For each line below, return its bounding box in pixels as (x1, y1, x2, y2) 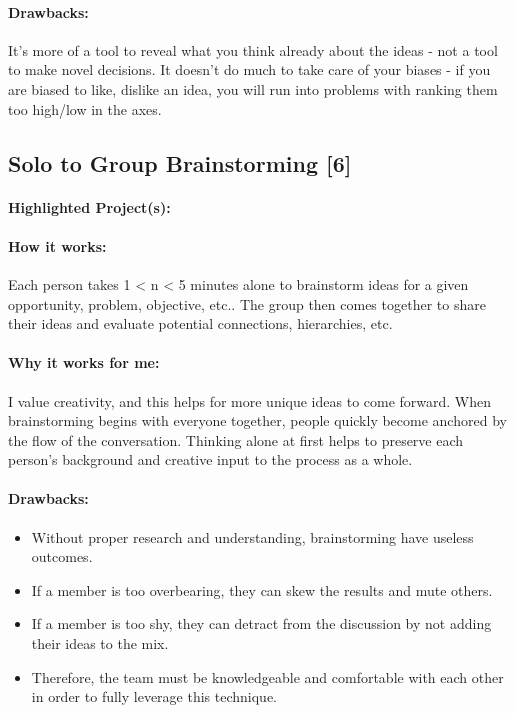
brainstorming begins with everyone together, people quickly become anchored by (8, 410, 507, 431)
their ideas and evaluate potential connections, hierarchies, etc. (8, 313, 393, 334)
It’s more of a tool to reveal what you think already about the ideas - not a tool (8, 39, 498, 60)
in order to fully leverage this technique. (31, 686, 278, 707)
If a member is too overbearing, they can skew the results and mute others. (31, 579, 493, 600)
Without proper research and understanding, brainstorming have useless (31, 526, 474, 547)
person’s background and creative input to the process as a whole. (8, 449, 413, 470)
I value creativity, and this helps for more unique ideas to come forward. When (8, 390, 492, 411)
